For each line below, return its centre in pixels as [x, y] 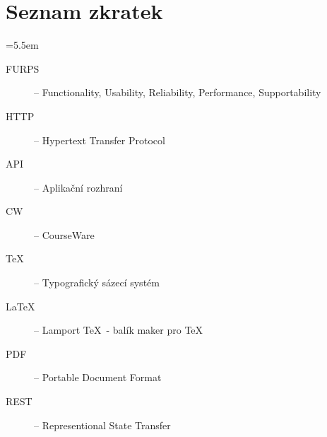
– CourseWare [64, 234]
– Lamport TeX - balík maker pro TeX [119, 330]
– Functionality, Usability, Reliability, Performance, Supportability [178, 92]
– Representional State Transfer [102, 425]
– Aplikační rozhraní [78, 187]
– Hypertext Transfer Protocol [100, 140]
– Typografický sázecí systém [97, 282]
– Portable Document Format [98, 377]
